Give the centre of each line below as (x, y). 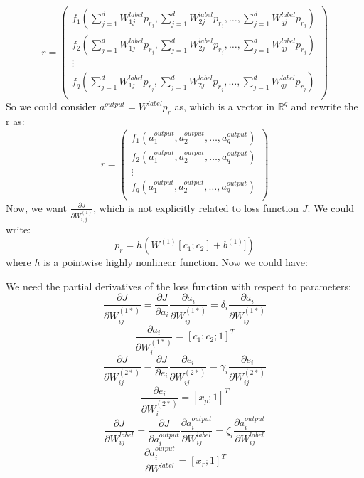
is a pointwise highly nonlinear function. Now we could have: (176, 262)
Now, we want (36, 207)
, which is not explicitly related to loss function (196, 207)
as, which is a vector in (225, 106)
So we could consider (51, 106)
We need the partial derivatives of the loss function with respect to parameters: (178, 286)
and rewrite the (325, 106)
